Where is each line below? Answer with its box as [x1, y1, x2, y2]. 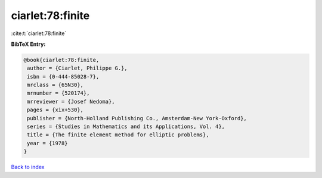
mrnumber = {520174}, [27, 90, 90, 96]
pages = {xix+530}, [27, 107, 83, 113]
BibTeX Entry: [11, 40, 46, 48]
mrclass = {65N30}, [27, 82, 83, 89]
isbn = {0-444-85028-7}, [27, 73, 100, 80]
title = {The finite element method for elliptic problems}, [27, 132, 209, 138]
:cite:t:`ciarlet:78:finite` [11, 30, 67, 37]
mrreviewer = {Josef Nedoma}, [27, 98, 116, 105]
